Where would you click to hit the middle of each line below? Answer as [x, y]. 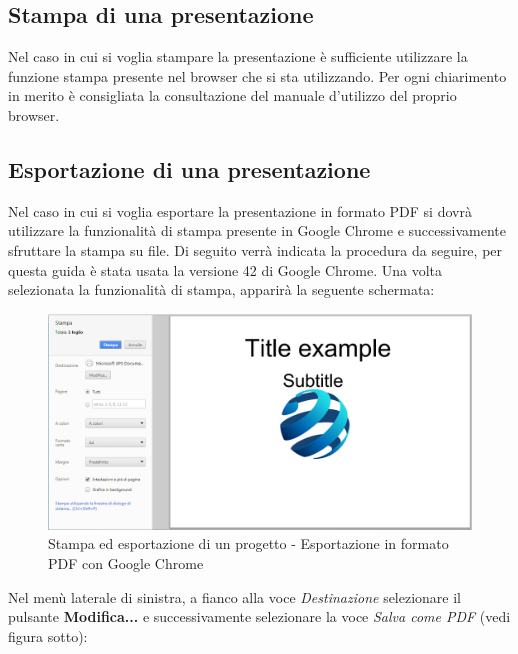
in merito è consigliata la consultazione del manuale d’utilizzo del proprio [232, 95]
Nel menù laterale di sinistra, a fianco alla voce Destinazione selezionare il [235, 596]
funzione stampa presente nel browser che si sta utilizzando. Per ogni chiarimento [257, 75]
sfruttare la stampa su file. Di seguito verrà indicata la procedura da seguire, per [255, 249]
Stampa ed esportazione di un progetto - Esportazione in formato [248, 543]
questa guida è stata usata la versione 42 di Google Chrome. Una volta [225, 269]
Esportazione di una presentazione [189, 168]
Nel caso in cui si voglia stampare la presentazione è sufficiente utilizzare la [238, 56]
